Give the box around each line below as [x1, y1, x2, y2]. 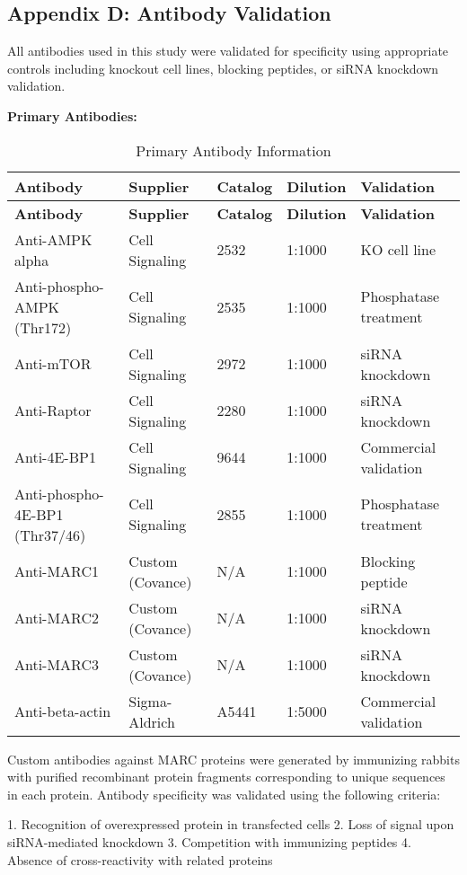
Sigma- [128, 690, 172, 711]
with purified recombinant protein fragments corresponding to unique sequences [7, 767, 445, 786]
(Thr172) [14, 316, 72, 338]
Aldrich [128, 711, 175, 732]
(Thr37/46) [14, 524, 86, 545]
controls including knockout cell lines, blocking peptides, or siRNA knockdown [7, 58, 439, 77]
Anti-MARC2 [14, 607, 100, 629]
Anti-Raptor [14, 400, 92, 421]
